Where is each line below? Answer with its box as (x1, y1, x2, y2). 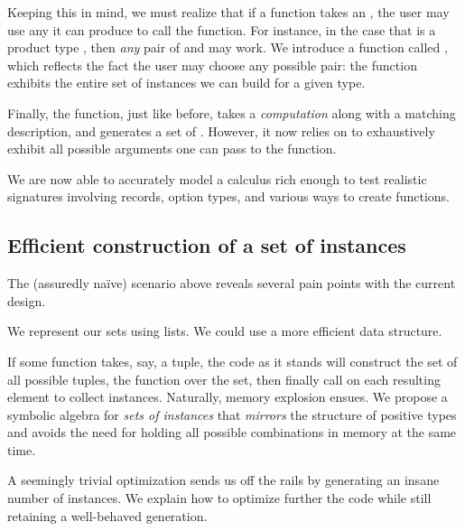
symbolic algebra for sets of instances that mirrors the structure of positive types (7, 405, 457, 424)
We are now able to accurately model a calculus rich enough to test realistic (7, 169, 427, 188)
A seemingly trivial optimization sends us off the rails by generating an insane (7, 470, 440, 489)
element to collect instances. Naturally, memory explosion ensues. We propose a (7, 387, 448, 406)
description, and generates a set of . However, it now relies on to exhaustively (7, 121, 435, 140)
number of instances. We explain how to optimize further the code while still (7, 489, 432, 508)
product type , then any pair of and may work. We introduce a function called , (7, 38, 448, 57)
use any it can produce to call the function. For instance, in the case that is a (7, 20, 436, 39)
